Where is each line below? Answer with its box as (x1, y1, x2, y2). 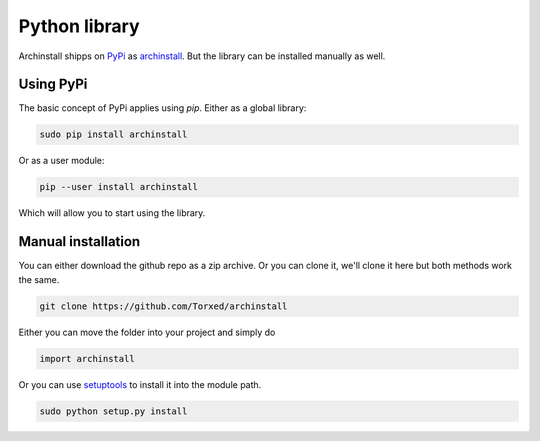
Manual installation (18, 233, 141, 250)
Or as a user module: (18, 155, 105, 167)
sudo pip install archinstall (39, 129, 188, 140)
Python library (18, 15, 140, 37)
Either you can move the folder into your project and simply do (18, 326, 276, 338)
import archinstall (39, 353, 135, 364)
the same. (18, 273, 60, 285)
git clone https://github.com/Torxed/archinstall (39, 300, 288, 312)
